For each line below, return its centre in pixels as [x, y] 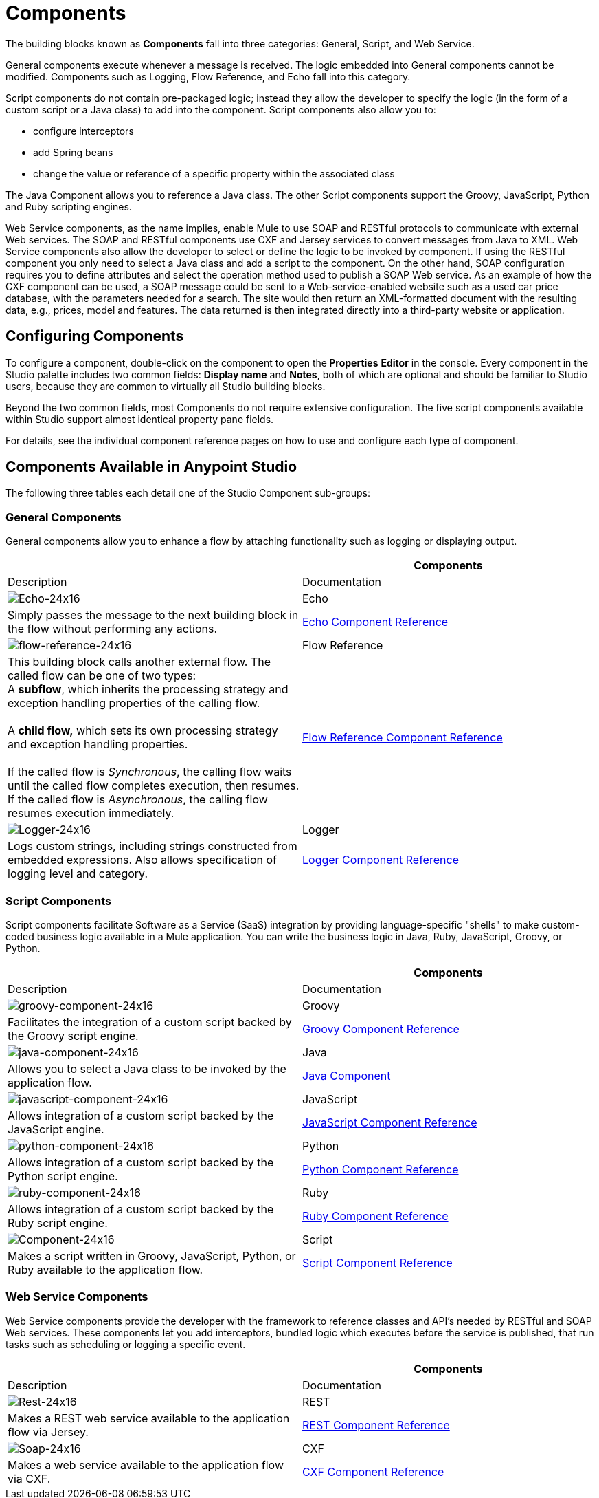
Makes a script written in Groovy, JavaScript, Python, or [152, 1256]
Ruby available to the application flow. [105, 1269]
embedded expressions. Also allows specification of [143, 860]
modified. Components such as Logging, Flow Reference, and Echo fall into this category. [208, 76]
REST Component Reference [376, 1425]
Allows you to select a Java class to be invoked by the [147, 1068]
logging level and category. [78, 874]
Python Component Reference [381, 1169]
